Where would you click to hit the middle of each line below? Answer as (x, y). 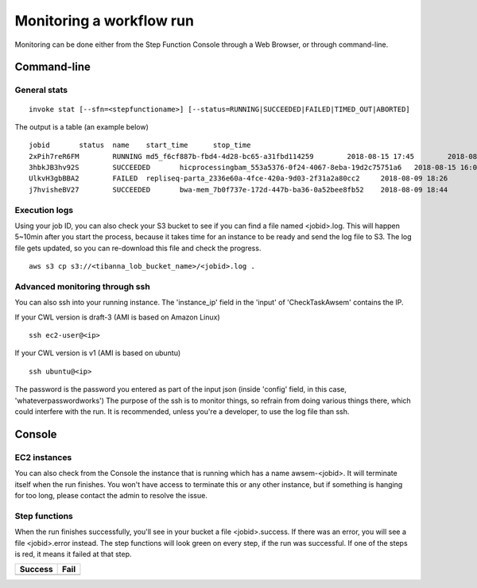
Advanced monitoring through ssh (82, 286)
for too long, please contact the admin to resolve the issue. (111, 495)
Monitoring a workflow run (105, 21)
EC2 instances (43, 457)
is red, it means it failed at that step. (73, 554)
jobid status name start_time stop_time (140, 145)
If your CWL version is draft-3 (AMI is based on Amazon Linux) (117, 317)
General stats (41, 90)
